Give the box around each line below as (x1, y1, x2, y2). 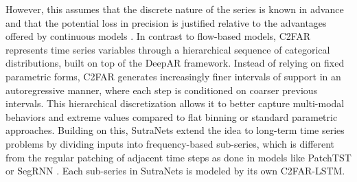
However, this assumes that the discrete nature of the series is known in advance (5, 2, 344, 16)
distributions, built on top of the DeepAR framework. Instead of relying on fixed (5, 56, 345, 70)
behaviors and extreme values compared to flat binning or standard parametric (5, 109, 338, 124)
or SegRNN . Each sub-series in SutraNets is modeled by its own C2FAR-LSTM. (5, 163, 345, 178)
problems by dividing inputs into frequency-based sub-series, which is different (5, 136, 335, 150)
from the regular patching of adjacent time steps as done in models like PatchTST (5, 150, 352, 164)
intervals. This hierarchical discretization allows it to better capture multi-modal (5, 96, 345, 111)
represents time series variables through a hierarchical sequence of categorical (5, 42, 330, 56)
